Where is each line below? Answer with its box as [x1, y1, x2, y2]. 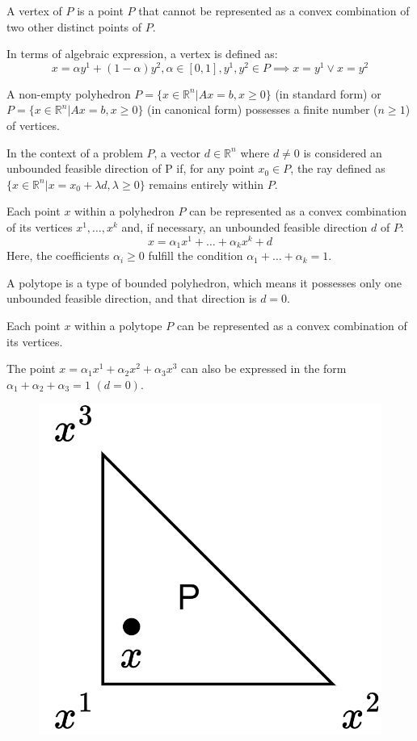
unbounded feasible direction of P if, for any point [6, 160, 255, 177]
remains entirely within [149, 175, 264, 192]
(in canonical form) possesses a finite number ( [147, 101, 378, 118]
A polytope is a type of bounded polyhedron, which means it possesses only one [6, 274, 402, 291]
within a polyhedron [74, 203, 175, 220]
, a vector [154, 144, 201, 161]
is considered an [303, 144, 382, 161]
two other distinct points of [6, 18, 142, 35]
